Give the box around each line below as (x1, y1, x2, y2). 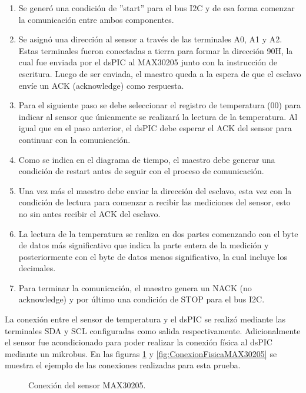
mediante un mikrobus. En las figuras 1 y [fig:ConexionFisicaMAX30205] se (5, 347, 277, 359)
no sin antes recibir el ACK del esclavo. (18, 207, 161, 219)
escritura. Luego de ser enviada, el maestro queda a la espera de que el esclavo (18, 67, 301, 79)
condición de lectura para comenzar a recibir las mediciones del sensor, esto (18, 196, 291, 208)
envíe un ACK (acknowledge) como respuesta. (18, 79, 184, 91)
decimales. (18, 262, 56, 274)
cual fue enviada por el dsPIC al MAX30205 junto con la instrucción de (18, 56, 277, 68)
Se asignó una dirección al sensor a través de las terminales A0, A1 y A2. (18, 33, 282, 45)
